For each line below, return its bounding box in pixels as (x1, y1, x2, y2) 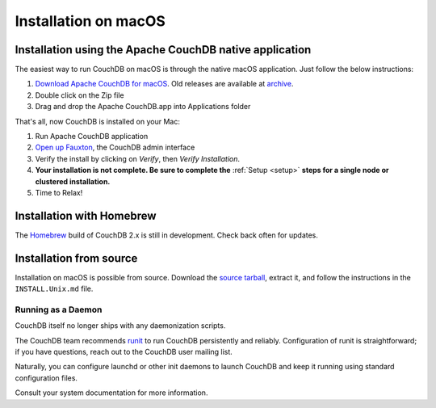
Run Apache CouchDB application (35, 132, 149, 141)
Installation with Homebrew (15, 208, 157, 222)
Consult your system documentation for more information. (15, 388, 208, 397)
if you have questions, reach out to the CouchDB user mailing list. (15, 347, 233, 357)
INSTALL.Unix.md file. (15, 284, 94, 294)
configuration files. (15, 372, 78, 383)
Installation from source (15, 251, 138, 265)
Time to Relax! (35, 187, 83, 197)
